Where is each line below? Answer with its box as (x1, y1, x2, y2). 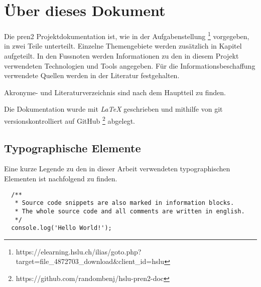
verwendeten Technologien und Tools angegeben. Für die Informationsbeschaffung (4, 60, 255, 71)
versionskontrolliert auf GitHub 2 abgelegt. (4, 114, 135, 126)
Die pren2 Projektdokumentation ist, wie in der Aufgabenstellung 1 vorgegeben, (4, 30, 249, 41)
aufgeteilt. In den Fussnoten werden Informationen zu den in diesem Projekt (4, 50, 239, 61)
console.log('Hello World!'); (11, 224, 112, 232)
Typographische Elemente (4, 140, 141, 155)
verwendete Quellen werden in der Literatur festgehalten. (4, 70, 180, 81)
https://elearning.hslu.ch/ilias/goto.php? (16, 246, 142, 256)
